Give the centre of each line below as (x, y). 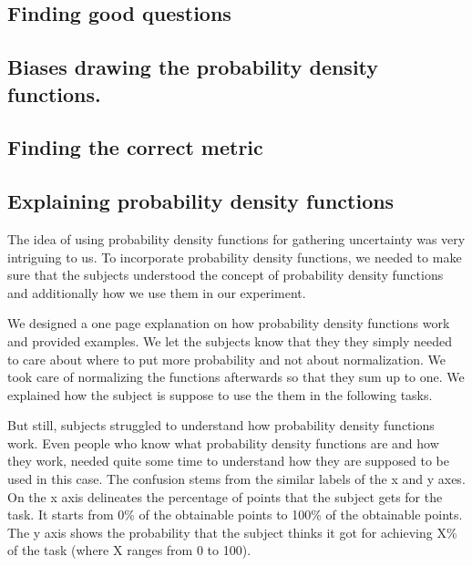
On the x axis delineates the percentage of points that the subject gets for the (225, 496)
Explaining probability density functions (201, 201)
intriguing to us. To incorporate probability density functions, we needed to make (235, 257)
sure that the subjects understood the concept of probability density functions (226, 275)
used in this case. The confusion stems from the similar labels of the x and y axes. (236, 479)
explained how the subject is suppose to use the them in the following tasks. (220, 394)
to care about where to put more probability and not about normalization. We (226, 359)
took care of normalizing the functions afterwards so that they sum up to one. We (236, 377)
